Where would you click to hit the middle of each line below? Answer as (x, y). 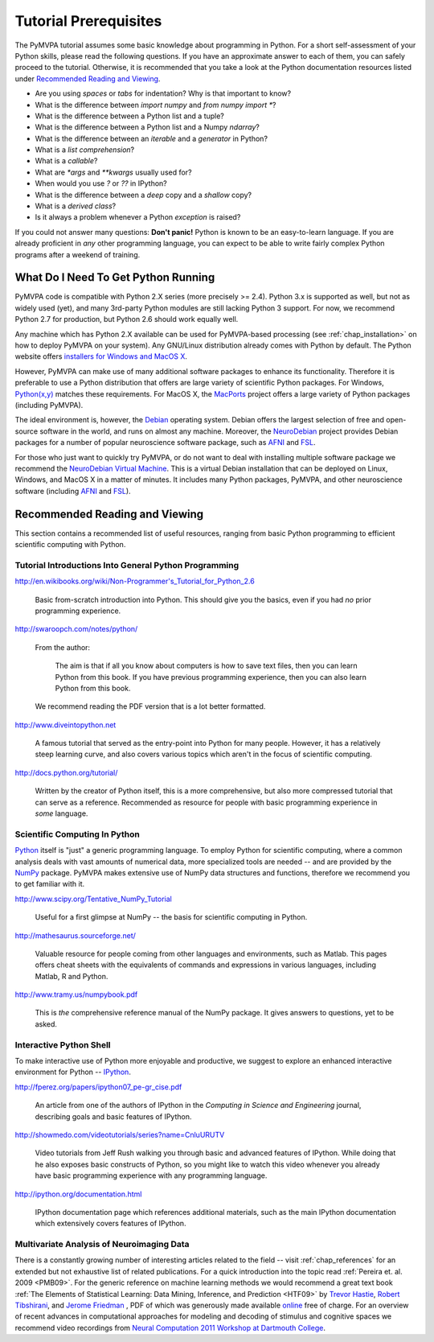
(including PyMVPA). (49, 405)
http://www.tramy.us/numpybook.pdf (76, 994)
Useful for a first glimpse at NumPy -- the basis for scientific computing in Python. (171, 917)
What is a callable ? (66, 161)
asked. (46, 1024)
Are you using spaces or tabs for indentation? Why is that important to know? (163, 93)
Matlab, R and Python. (72, 976)
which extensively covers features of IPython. (111, 1224)
